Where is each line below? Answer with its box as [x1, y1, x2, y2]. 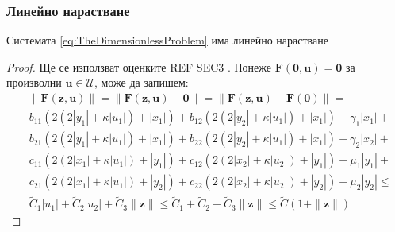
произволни [6, 74, 62, 91]
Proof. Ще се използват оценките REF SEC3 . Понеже [6, 58, 272, 75]
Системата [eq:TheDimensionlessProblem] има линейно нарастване [6, 32, 328, 48]
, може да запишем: [94, 74, 189, 91]
